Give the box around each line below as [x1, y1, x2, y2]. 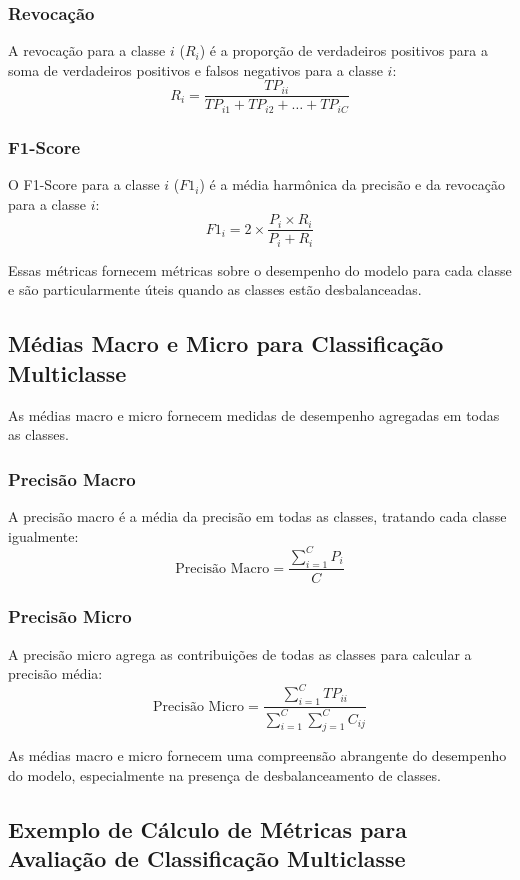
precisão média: [8, 663, 103, 684]
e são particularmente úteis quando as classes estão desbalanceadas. [8, 279, 422, 300]
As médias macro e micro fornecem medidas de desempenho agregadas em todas [8, 404, 500, 425]
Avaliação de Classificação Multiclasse [8, 843, 406, 874]
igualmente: [8, 525, 79, 546]
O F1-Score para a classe [8, 174, 160, 195]
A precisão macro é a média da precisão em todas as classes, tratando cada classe [8, 506, 507, 527]
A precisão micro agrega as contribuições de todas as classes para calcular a [8, 643, 472, 664]
